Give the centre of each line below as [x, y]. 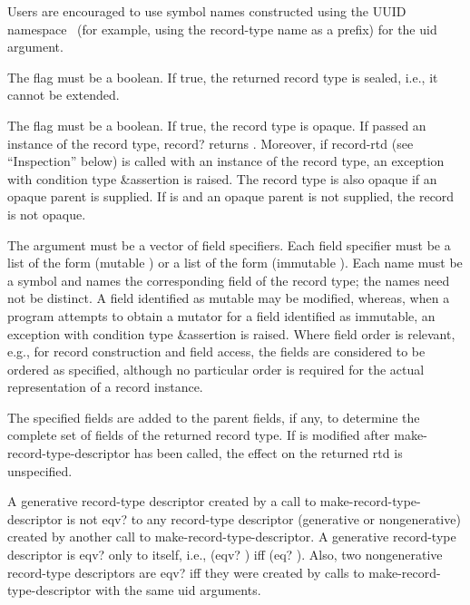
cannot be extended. [64, 95]
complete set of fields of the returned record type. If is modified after [199, 435]
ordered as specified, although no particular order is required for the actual [216, 369]
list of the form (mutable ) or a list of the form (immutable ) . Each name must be [235, 263]
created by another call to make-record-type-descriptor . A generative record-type [232, 537]
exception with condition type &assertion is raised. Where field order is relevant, [231, 333]
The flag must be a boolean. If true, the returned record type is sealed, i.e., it [223, 77]
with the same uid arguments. [178, 590]
